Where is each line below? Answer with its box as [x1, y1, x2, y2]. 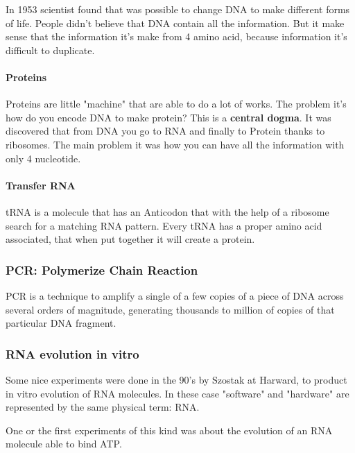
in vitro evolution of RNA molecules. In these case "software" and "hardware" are [6, 386, 349, 400]
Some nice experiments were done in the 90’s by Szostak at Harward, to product [6, 372, 347, 386]
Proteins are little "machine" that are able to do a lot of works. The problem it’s [6, 96, 347, 111]
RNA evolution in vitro [6, 345, 139, 362]
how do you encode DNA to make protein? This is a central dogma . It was [6, 110, 331, 124]
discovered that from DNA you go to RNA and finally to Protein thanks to [6, 123, 325, 138]
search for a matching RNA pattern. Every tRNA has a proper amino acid [6, 218, 322, 232]
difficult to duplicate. [6, 42, 95, 57]
